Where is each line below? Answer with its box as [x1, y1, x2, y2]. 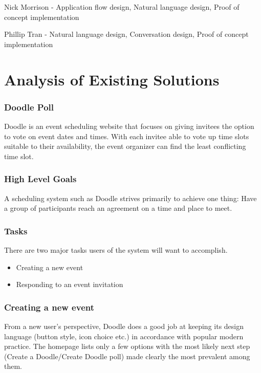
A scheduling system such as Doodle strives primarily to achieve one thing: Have [4, 192, 257, 203]
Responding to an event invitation [16, 279, 123, 290]
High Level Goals [4, 172, 77, 185]
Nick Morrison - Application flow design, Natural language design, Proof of [4, 2, 240, 12]
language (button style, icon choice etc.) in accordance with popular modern [4, 331, 244, 341]
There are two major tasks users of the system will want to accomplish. [4, 244, 228, 255]
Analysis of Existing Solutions [4, 69, 220, 90]
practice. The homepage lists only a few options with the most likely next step [4, 341, 250, 352]
